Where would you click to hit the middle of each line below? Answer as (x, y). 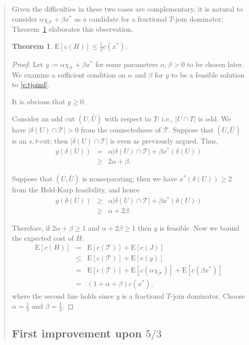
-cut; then (53, 140)
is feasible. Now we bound (199, 228)
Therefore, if (31, 228)
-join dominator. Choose (208, 296)
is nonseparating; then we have (130, 179)
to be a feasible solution (208, 74)
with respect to (128, 118)
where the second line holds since (63, 296)
